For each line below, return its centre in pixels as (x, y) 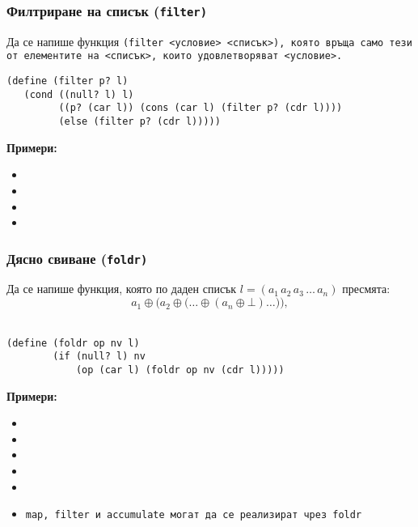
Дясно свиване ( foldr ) (77, 258)
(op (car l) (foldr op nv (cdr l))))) (180, 370)
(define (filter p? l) (68, 81)
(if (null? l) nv (99, 357)
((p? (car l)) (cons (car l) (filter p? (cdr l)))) (201, 108)
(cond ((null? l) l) (79, 94)
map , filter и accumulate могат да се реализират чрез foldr (194, 515)
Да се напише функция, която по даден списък (122, 289)
